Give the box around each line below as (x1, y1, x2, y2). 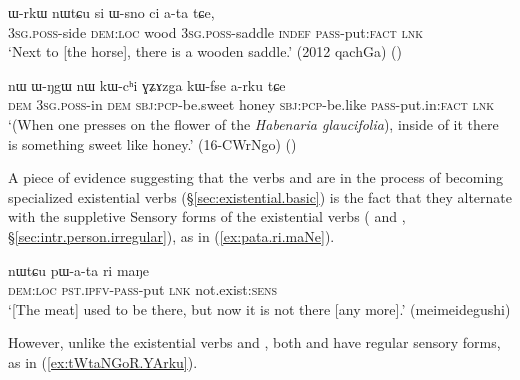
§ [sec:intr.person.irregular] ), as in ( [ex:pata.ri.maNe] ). (8, 225, 335, 246)
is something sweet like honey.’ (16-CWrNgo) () (8, 133, 297, 154)
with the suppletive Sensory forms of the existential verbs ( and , (8, 206, 406, 227)
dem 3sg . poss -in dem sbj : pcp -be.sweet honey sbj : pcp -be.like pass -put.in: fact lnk (8, 94, 494, 115)
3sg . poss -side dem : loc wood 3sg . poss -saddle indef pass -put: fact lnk (8, 21, 423, 42)
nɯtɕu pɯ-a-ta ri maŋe (8, 259, 149, 280)
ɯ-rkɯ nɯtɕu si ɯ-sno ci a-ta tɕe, (8, 2, 215, 22)
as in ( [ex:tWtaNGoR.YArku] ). (8, 351, 198, 372)
